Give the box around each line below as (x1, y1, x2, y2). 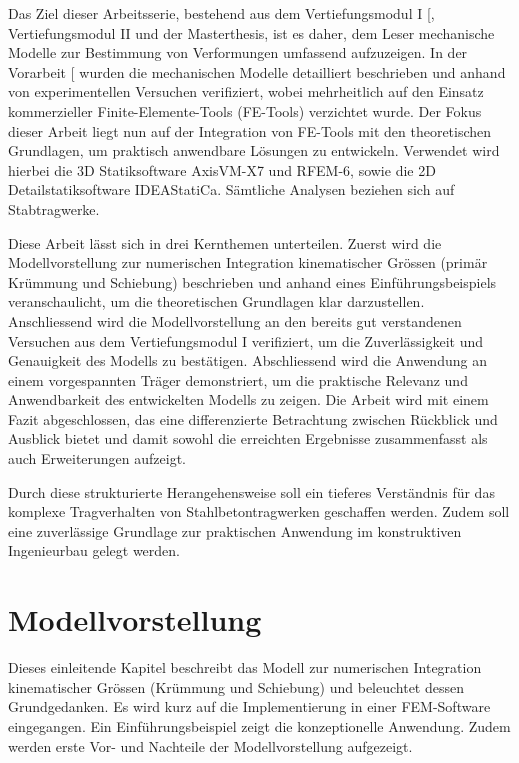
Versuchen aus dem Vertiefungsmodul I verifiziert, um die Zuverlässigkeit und (8, 330, 484, 351)
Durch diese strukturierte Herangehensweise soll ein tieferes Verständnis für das (8, 481, 495, 502)
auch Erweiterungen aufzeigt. (8, 448, 187, 469)
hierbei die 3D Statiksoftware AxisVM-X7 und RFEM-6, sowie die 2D (8, 159, 436, 180)
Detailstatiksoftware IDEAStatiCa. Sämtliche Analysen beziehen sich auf (8, 179, 455, 200)
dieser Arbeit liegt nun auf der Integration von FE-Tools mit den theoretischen (8, 120, 492, 141)
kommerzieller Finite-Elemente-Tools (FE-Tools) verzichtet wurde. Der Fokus (8, 100, 482, 121)
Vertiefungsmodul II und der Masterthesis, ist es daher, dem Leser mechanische (8, 22, 495, 43)
